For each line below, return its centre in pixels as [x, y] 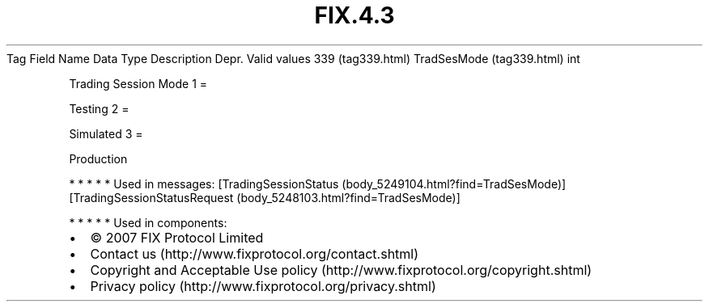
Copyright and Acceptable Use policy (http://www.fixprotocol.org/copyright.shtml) [341, 270]
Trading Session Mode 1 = [138, 83]
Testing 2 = [99, 108]
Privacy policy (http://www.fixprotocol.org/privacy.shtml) [263, 286]
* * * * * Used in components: [148, 222]
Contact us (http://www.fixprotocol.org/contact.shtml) [255, 253]
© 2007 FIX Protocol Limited [177, 237]
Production [98, 158]
